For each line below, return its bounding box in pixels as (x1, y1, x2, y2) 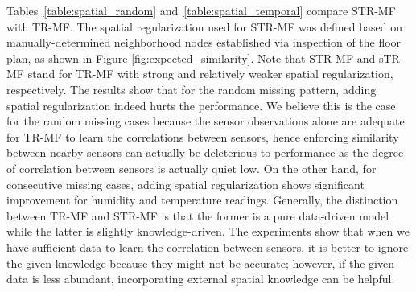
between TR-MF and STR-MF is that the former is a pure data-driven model (6, 207, 389, 224)
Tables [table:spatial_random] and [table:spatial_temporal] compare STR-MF (6, 2, 396, 19)
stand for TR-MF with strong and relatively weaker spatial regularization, (27, 65, 393, 82)
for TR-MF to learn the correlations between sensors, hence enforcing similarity (6, 128, 399, 145)
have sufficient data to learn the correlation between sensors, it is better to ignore (6, 238, 409, 255)
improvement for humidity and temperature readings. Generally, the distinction (6, 191, 398, 208)
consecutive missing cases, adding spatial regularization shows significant (6, 175, 365, 192)
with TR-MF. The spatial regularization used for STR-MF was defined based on (6, 18, 402, 35)
